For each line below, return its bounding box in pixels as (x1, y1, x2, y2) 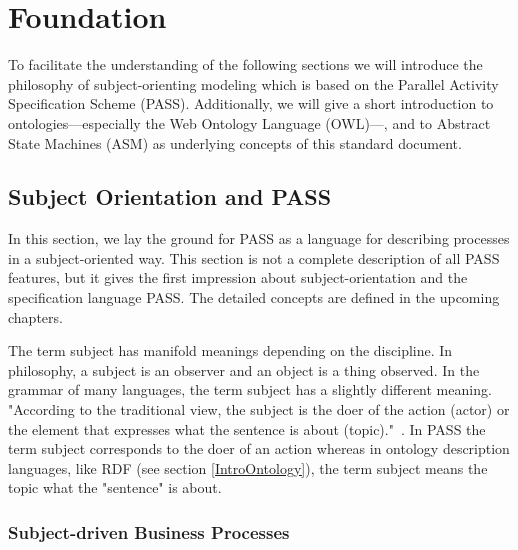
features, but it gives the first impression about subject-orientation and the (8, 267, 468, 288)
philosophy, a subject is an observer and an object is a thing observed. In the (8, 359, 480, 380)
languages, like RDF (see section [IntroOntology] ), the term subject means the (8, 457, 488, 478)
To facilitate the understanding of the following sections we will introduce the (8, 54, 483, 75)
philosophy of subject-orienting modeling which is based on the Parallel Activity (8, 73, 499, 94)
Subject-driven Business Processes (8, 519, 290, 544)
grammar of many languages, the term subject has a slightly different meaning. (8, 379, 492, 400)
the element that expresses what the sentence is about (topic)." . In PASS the (8, 418, 486, 439)
